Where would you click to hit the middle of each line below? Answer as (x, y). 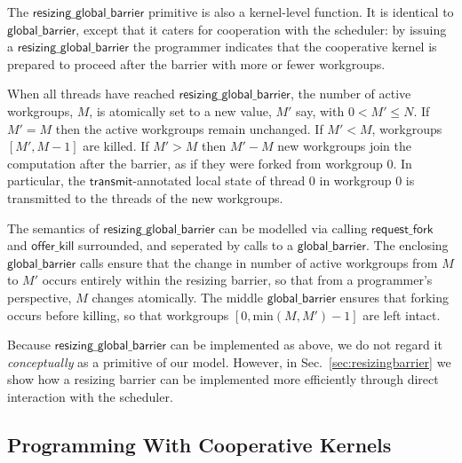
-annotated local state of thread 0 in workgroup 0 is (274, 180)
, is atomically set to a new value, (180, 110)
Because (29, 345)
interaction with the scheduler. (90, 396)
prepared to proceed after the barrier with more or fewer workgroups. (196, 63)
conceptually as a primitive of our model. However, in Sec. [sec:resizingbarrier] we (229, 361)
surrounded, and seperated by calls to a (186, 245)
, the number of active (350, 94)
